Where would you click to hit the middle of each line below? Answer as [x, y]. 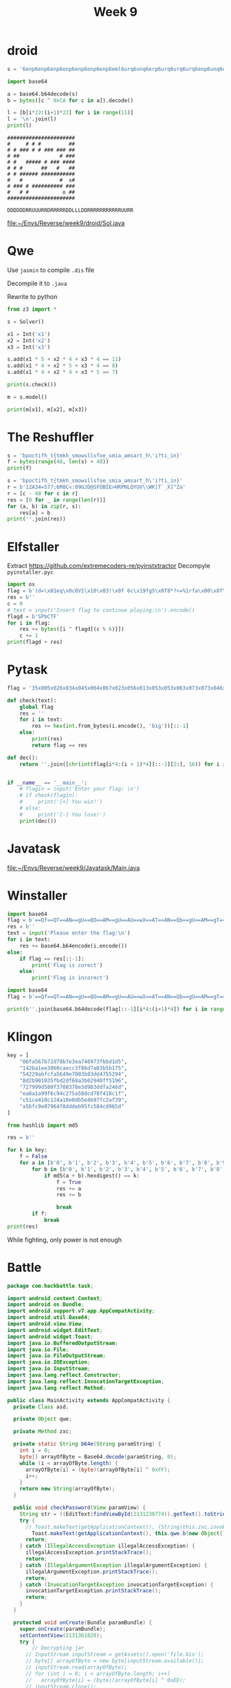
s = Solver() [26, 322]
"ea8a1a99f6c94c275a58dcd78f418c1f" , [74, 1094]
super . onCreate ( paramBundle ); [63, 1629]
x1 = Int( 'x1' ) [29, 334]
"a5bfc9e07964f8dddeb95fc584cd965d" [72, 1106]
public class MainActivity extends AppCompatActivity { [89, 1400]
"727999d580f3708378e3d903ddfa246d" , [74, 1087]
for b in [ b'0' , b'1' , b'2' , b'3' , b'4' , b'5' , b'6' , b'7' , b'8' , [129, 1169]
